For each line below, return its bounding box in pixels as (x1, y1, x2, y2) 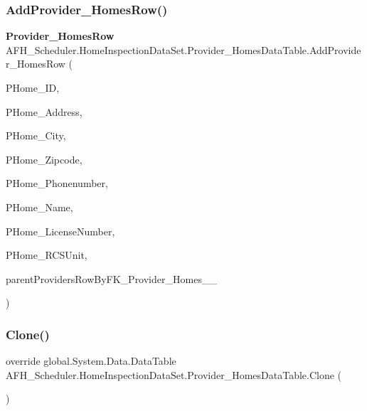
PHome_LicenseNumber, (6, 223, 115, 238)
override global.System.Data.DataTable (6, 353, 176, 368)
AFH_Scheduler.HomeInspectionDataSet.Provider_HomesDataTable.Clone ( (6, 367, 342, 382)
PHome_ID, (6, 80, 60, 95)
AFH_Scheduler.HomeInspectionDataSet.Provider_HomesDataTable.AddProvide (6, 42, 361, 57)
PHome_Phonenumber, (6, 176, 108, 191)
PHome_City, (6, 128, 66, 143)
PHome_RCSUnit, (6, 247, 87, 262)
